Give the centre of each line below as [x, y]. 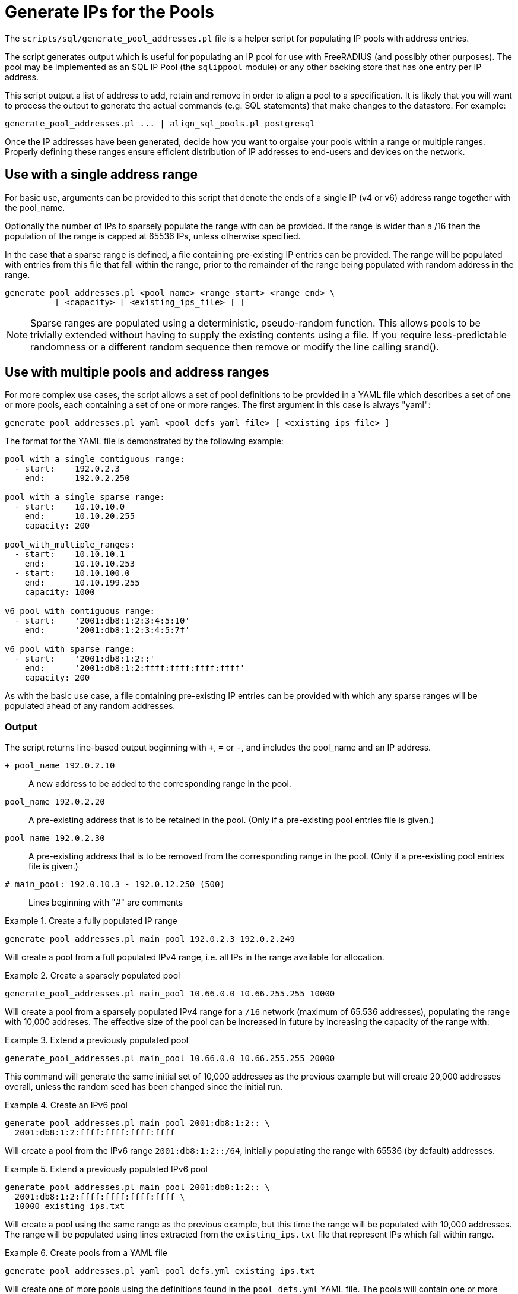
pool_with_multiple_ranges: [70, 545]
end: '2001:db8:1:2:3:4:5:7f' [107, 630]
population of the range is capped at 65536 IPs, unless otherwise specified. [153, 236]
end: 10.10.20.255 [80, 516]
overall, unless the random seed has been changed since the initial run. [144, 1087]
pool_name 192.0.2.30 [55, 838]
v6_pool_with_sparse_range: [70, 649]
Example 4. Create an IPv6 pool [66, 1105]
